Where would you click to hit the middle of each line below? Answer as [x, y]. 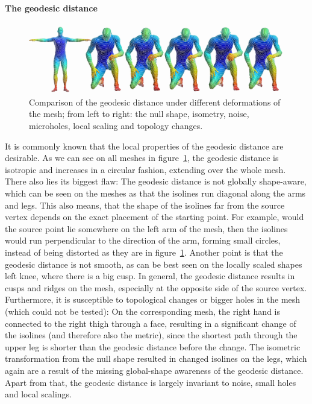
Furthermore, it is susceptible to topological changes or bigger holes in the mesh [153, 299]
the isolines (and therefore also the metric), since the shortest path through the [151, 335]
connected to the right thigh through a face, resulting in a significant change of [151, 323]
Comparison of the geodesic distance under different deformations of [155, 102]
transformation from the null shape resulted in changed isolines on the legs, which [156, 358]
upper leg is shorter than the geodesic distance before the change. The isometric [153, 346]
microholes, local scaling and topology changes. [116, 126]
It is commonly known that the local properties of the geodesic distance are [144, 146]
